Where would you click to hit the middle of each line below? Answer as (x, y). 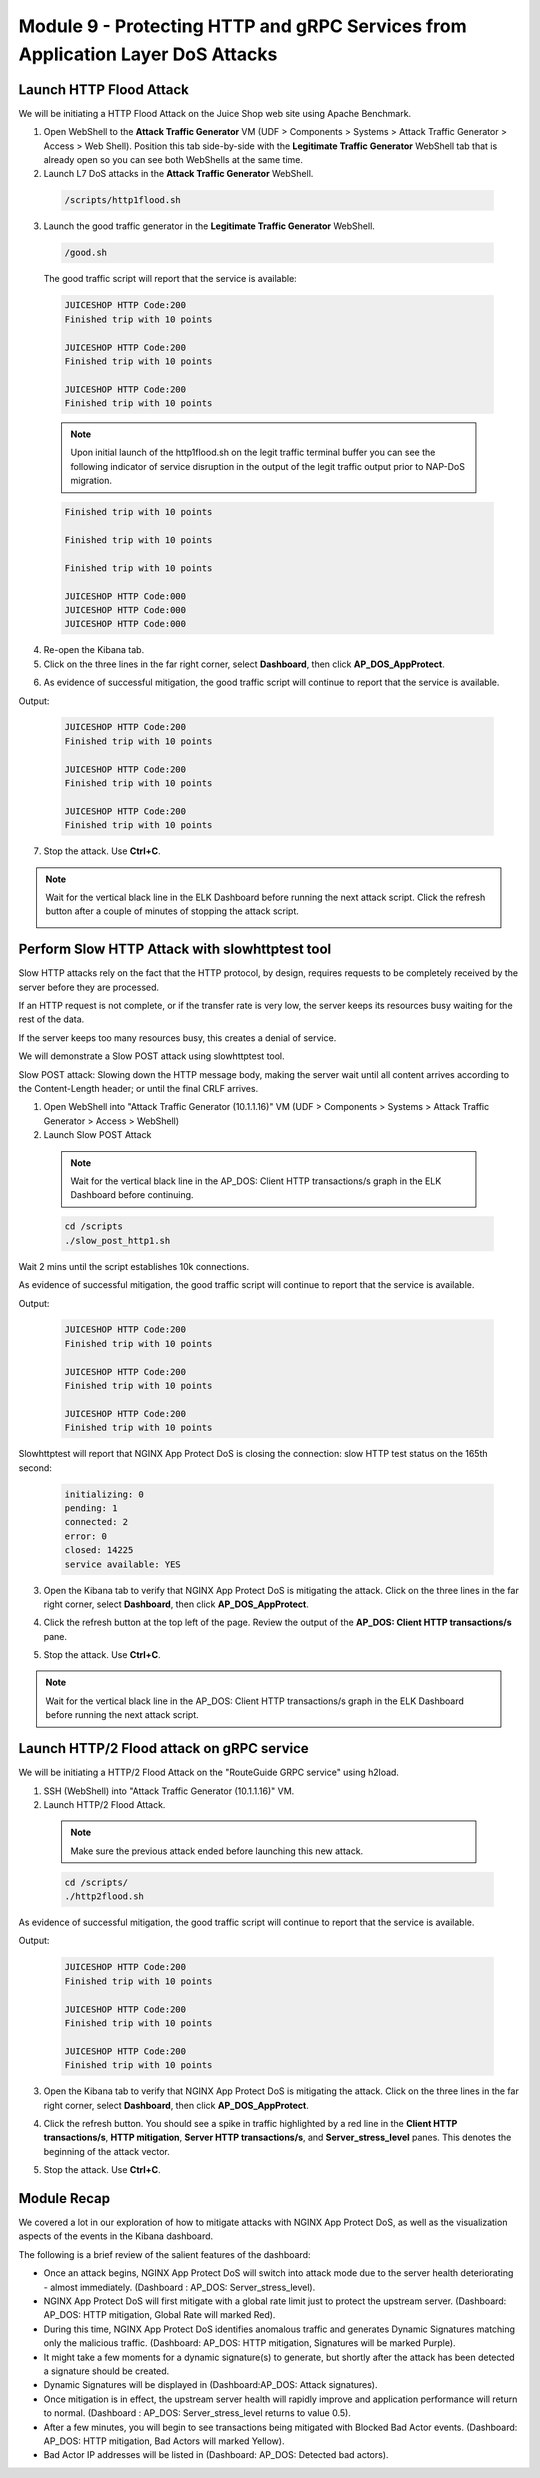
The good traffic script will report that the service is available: (170, 279)
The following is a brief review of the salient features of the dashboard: (164, 2254)
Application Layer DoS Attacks (148, 54)
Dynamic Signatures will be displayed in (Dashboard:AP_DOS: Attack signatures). (210, 2385)
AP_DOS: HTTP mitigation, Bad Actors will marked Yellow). (164, 2441)
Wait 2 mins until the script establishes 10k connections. (134, 1266)
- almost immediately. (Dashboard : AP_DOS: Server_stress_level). (179, 2287)
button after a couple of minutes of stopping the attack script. (172, 911)
